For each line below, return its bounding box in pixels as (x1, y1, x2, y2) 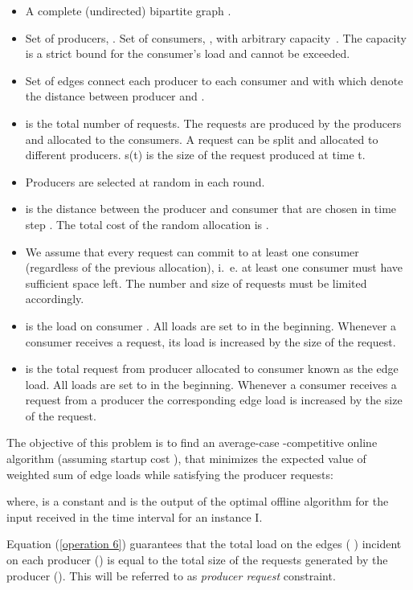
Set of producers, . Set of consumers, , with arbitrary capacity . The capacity (25, 29, 407, 46)
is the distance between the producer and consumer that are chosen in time (25, 200, 397, 217)
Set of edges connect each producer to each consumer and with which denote (25, 72, 403, 88)
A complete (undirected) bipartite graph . (25, 2, 231, 18)
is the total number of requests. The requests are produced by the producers (25, 114, 402, 131)
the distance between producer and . (25, 88, 205, 104)
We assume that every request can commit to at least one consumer (25, 243, 359, 260)
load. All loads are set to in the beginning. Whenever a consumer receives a (25, 375, 397, 392)
